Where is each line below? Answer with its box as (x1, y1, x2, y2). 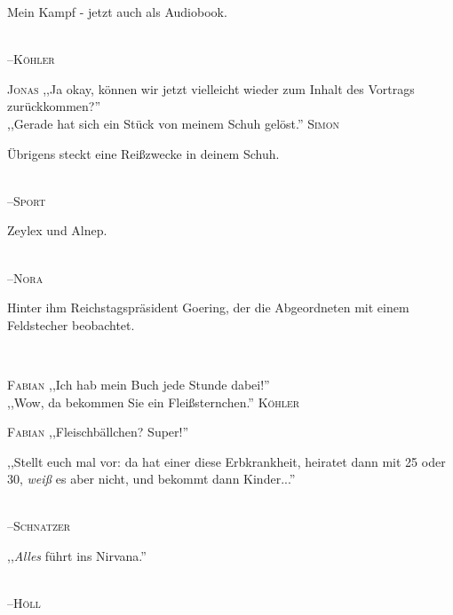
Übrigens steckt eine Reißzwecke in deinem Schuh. (7, 144, 280, 162)
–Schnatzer (7, 516, 71, 535)
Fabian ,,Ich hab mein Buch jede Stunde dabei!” (7, 375, 270, 393)
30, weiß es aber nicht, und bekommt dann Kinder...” (7, 469, 296, 488)
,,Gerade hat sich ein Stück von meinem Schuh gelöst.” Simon (7, 114, 340, 132)
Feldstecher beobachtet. (7, 315, 135, 334)
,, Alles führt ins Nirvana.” (7, 547, 147, 565)
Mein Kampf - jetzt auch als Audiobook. (7, 3, 227, 20)
